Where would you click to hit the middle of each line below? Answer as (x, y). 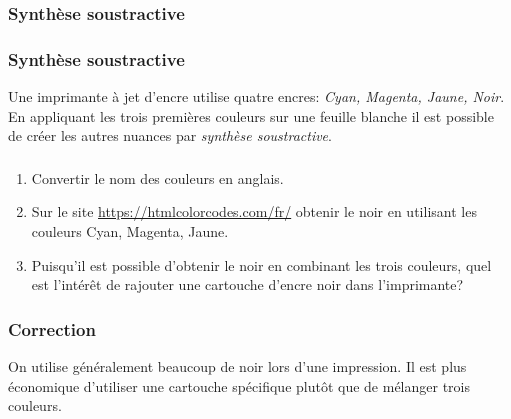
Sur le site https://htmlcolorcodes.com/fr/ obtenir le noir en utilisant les (254, 211)
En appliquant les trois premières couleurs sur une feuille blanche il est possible (251, 115)
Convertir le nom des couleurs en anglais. (157, 177)
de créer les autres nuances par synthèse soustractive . (170, 135)
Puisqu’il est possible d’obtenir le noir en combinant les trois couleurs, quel (261, 264)
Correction (52, 328)
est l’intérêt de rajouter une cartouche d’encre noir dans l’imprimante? (247, 284)
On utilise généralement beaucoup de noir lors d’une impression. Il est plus (237, 365)
